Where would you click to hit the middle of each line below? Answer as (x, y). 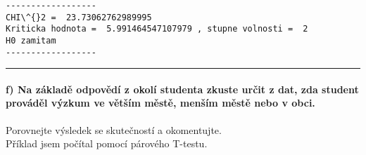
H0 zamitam (31, 40)
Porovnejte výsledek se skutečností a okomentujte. (114, 129)
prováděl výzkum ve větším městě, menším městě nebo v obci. (160, 103)
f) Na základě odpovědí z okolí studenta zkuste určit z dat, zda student (182, 89)
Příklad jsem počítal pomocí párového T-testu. (107, 143)
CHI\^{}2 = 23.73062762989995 (79, 17)
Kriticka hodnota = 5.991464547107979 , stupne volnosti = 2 (157, 29)
